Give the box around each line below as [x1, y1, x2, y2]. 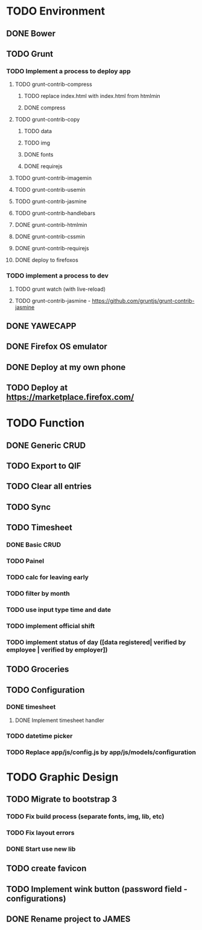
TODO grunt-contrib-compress [14, 80, 92, 88]
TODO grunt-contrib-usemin [14, 186, 86, 193]
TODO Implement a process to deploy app [6, 67, 131, 75]
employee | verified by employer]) [6, 645, 108, 654]
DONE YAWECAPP [6, 320, 77, 331]
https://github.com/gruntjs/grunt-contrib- [92, 297, 195, 304]
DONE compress [24, 104, 66, 111]
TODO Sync [6, 502, 51, 512]
